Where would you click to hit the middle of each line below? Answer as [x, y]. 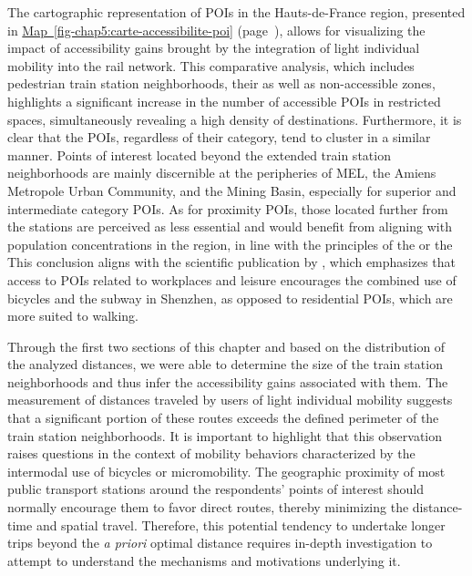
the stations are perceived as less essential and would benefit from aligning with [230, 226]
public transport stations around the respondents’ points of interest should [216, 489]
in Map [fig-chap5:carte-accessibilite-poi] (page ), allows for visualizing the [216, 30]
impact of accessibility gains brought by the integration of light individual [214, 48]
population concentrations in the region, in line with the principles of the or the [230, 244]
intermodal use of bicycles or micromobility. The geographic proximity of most [226, 471]
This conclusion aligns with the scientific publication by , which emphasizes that [232, 262]
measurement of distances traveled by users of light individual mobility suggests [230, 400]
